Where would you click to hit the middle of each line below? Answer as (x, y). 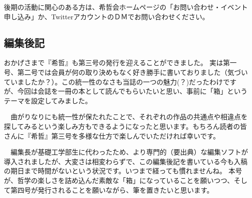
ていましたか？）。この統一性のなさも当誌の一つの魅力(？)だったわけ (113, 81)
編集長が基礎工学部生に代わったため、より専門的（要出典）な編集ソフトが (129, 152)
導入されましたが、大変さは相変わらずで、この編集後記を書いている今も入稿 (126, 161)
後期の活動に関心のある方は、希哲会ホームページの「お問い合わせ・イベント (126, 7)
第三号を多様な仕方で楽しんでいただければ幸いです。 (135, 135)
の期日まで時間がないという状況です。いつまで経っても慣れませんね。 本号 (123, 171)
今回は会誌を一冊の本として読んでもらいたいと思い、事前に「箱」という (132, 91)
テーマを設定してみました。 (48, 100)
